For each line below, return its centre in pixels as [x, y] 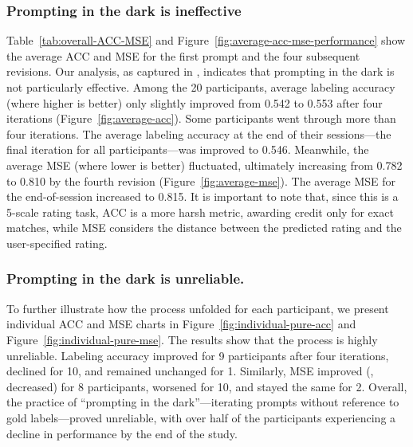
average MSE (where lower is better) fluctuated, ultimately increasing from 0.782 [205, 165]
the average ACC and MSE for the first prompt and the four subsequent [183, 55]
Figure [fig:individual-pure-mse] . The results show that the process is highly [192, 339]
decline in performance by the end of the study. [122, 433]
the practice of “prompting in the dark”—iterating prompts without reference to [203, 402]
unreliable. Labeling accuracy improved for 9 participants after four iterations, [198, 355]
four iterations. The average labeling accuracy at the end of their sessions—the [199, 133]
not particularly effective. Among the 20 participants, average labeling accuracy [201, 87]
